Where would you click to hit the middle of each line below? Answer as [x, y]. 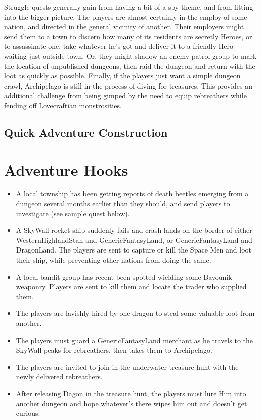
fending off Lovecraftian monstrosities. [63, 105]
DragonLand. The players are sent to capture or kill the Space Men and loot [134, 250]
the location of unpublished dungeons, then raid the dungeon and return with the [130, 66]
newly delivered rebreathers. [59, 376]
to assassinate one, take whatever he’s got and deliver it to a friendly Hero [119, 46]
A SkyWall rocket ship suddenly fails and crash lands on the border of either [134, 230]
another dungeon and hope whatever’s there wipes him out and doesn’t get [132, 403]
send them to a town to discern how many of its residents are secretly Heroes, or [128, 36]
